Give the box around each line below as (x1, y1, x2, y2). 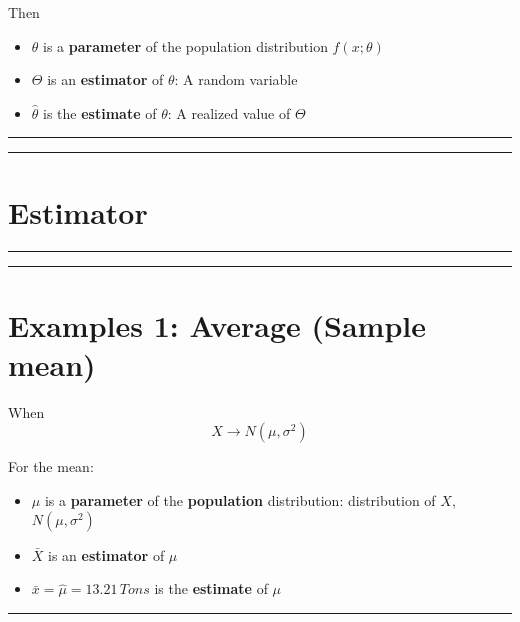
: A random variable (174, 69, 298, 90)
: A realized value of (167, 102, 291, 123)
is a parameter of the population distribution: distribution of (44, 490, 436, 510)
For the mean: (8, 456, 94, 477)
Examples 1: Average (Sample (8, 304, 426, 345)
